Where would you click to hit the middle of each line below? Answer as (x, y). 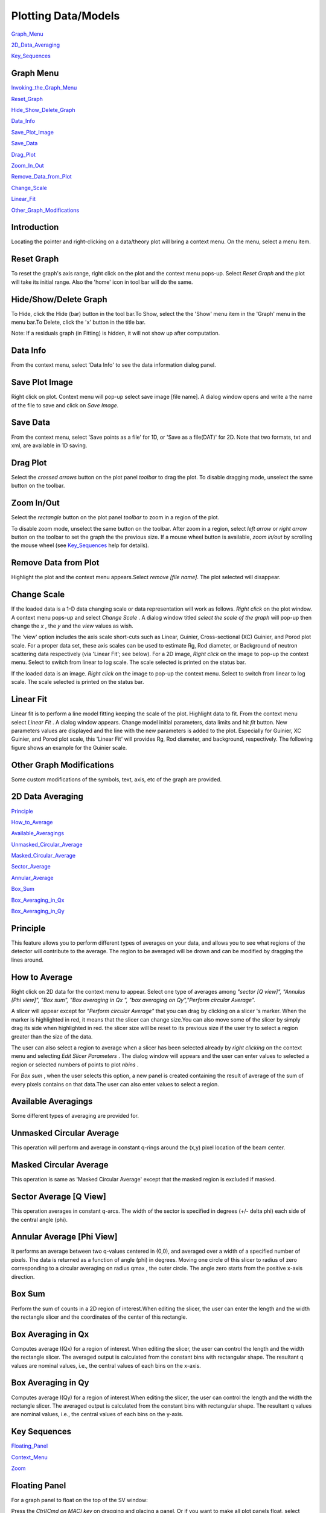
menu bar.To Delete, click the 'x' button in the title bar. (78, 322)
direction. (23, 1276)
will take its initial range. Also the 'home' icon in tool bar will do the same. (102, 282)
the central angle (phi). (40, 1219)
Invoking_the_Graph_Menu (44, 88)
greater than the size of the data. (52, 1036)
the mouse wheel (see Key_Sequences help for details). (80, 545)
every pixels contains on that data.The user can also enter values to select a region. (115, 1084)
